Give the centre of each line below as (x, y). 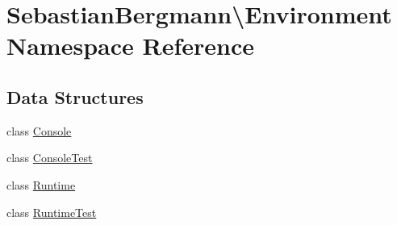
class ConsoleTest (50, 158)
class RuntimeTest (52, 212)
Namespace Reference (130, 46)
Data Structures (75, 96)
